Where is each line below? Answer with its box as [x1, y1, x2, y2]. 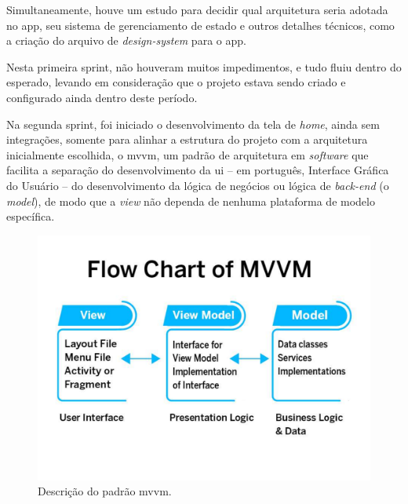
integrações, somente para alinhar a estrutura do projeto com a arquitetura [6, 131, 368, 148]
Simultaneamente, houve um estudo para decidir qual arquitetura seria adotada [6, 2, 388, 17]
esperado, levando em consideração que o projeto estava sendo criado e [6, 74, 346, 90]
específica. [6, 208, 55, 225]
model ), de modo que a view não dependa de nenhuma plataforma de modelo [6, 192, 375, 209]
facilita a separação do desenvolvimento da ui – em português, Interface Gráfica [6, 162, 389, 178]
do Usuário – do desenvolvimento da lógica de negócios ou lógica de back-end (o [6, 177, 389, 193]
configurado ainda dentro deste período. [6, 89, 198, 105]
